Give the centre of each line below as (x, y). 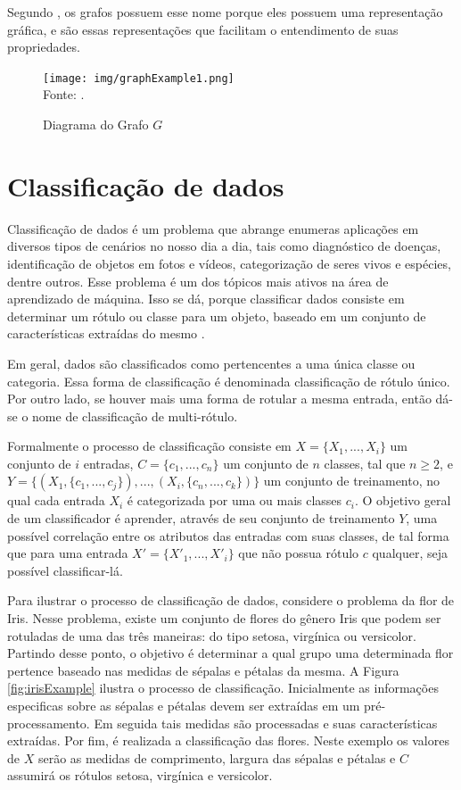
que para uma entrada (68, 553)
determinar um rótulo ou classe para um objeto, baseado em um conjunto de (217, 316)
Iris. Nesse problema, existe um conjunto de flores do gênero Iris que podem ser (224, 618)
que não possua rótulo (299, 553)
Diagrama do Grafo (96, 125)
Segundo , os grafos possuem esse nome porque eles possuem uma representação (225, 12)
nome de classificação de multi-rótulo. (135, 416)
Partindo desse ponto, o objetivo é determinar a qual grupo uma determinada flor (230, 653)
